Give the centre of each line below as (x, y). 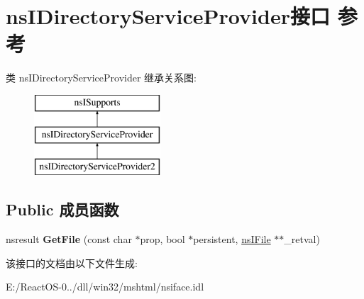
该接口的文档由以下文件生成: (72, 263)
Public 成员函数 (62, 209)
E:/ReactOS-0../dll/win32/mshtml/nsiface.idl (105, 287)
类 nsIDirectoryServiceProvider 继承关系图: (101, 78)
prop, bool (162, 239)
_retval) (302, 239)
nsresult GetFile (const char (69, 239)
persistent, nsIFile (232, 239)
